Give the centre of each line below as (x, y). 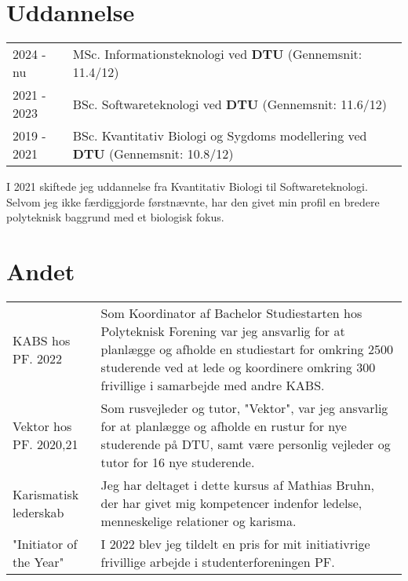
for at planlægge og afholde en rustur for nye (224, 426)
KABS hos (42, 340)
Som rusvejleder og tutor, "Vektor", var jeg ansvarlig (244, 408)
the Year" (38, 562)
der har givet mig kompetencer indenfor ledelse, (231, 503)
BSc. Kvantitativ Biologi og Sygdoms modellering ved (220, 136)
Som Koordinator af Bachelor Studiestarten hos (231, 313)
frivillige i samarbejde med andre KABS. (213, 386)
